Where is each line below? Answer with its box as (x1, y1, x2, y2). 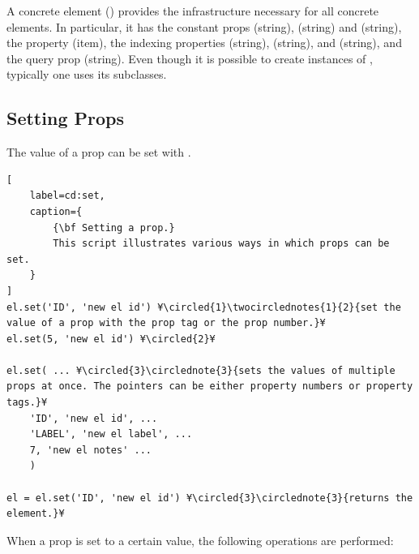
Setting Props (6, 105, 124, 131)
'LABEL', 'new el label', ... (29, 428, 193, 440)
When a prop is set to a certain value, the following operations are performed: (6, 531, 394, 548)
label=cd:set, (29, 190, 105, 202)
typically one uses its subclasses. (6, 66, 167, 83)
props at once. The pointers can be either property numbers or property (6, 380, 413, 393)
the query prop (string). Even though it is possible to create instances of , (6, 49, 373, 67)
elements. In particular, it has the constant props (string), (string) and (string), (6, 18, 402, 35)
